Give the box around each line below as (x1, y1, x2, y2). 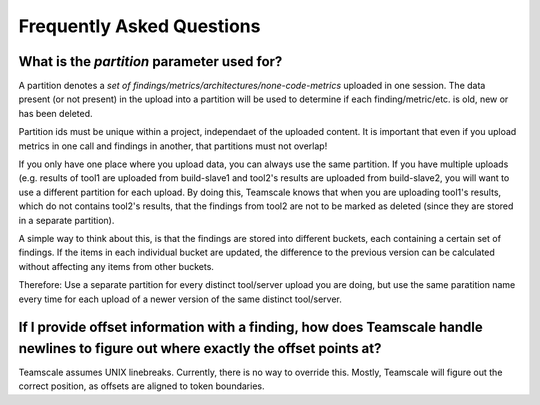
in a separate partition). (18, 214, 115, 226)
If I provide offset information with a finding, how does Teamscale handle (18, 319, 484, 336)
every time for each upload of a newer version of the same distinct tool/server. (18, 293, 342, 305)
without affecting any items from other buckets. (18, 260, 215, 272)
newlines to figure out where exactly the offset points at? (18, 340, 382, 357)
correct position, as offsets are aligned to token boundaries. (18, 380, 265, 392)
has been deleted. (18, 107, 94, 119)
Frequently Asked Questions (18, 15, 261, 37)
